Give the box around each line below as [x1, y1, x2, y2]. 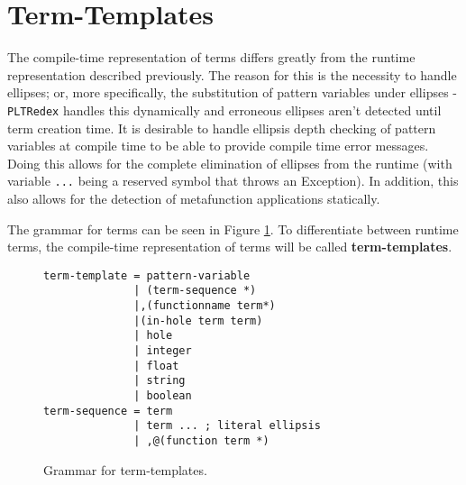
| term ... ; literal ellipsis [133, 419, 321, 433]
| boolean [133, 389, 192, 403]
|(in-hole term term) [133, 314, 263, 327]
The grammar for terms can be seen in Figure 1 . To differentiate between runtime [7, 219, 459, 238]
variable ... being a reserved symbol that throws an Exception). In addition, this [7, 171, 459, 190]
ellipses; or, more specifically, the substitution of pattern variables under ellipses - [7, 83, 457, 102]
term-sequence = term [43, 404, 173, 417]
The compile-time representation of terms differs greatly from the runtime [7, 48, 416, 67]
